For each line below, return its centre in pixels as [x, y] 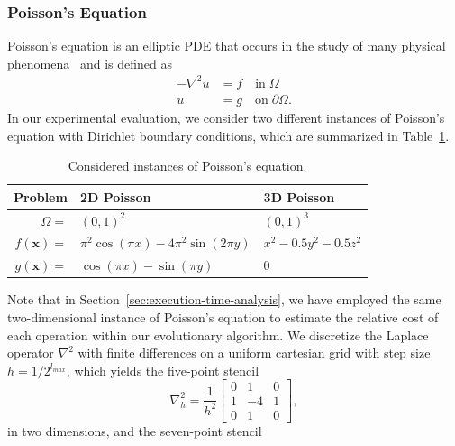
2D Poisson [115, 196]
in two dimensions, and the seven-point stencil [135, 431]
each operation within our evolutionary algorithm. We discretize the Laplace [218, 334]
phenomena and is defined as [90, 63]
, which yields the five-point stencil [163, 370]
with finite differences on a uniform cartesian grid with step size [254, 353]
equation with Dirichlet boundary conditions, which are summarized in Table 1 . [228, 135]
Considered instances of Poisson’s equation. [187, 166]
